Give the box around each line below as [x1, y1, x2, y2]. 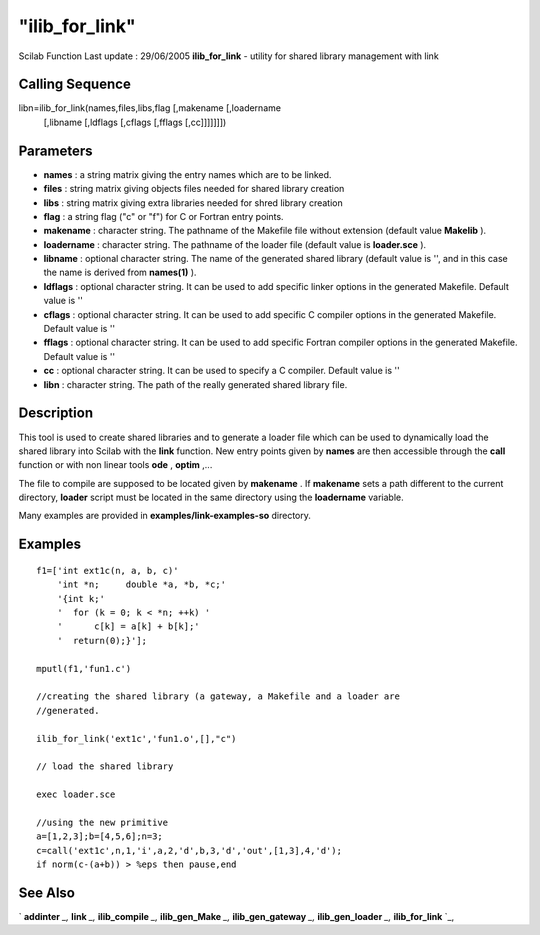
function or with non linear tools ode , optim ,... [18, 459, 213, 471]
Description [18, 405, 94, 422]
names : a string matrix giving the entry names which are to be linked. [43, 168, 332, 180]
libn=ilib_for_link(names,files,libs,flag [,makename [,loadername [18, 102, 282, 114]
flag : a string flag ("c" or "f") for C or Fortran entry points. [43, 210, 284, 222]
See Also [18, 884, 75, 901]
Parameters [18, 142, 93, 159]
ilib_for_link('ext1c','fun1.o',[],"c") [36, 733, 237, 744]
